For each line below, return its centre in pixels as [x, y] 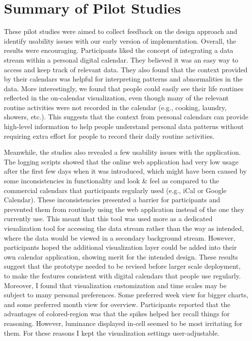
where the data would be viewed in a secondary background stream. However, [120, 237]
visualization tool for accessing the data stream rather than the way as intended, [124, 228]
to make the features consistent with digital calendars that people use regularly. [122, 275]
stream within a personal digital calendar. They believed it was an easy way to [121, 59]
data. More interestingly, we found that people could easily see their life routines [124, 88]
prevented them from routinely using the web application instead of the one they [124, 209]
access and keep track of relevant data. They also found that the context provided [126, 69]
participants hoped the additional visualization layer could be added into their [120, 247]
